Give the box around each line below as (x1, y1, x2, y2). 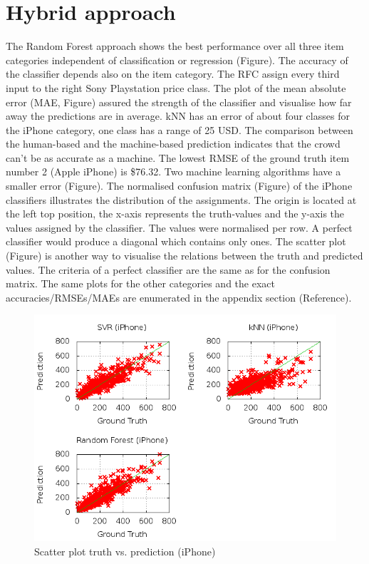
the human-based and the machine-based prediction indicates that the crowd (6, 136, 341, 151)
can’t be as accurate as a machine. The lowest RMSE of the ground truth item (6, 150, 350, 165)
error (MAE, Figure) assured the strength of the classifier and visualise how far (6, 94, 352, 109)
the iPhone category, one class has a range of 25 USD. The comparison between (6, 122, 353, 137)
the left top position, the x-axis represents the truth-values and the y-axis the (6, 206, 345, 221)
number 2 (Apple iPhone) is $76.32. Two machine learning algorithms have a (6, 164, 341, 179)
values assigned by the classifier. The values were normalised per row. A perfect (6, 220, 353, 235)
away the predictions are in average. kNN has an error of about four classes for (6, 108, 350, 123)
